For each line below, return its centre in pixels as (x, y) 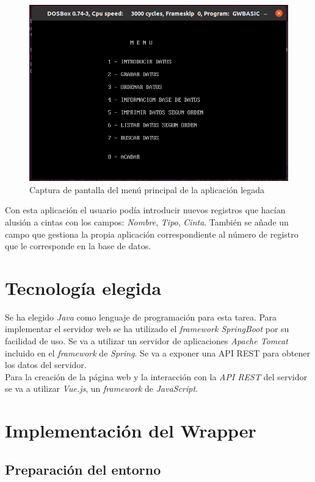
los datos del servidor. (46, 365)
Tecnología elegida (83, 287)
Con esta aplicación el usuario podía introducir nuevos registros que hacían (145, 210)
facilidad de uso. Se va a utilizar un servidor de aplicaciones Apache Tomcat (147, 341)
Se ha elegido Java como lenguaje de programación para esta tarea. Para (141, 317)
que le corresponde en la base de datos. (78, 246)
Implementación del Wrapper (131, 431)
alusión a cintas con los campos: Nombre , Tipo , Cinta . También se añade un (147, 222)
